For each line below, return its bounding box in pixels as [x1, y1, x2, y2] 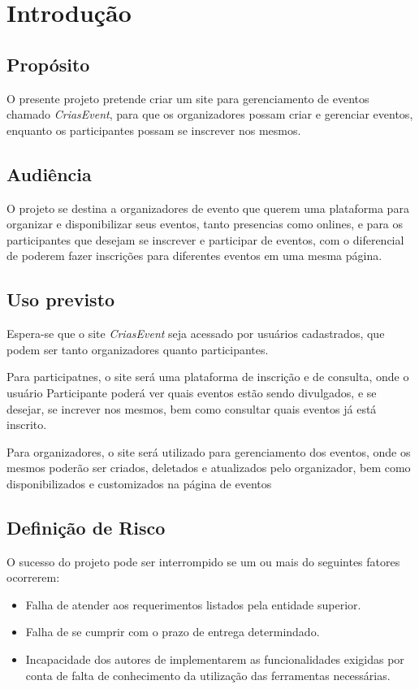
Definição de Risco [6, 514, 166, 539]
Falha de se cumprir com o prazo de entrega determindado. [25, 623, 320, 640]
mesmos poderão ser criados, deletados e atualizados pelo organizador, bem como [6, 459, 411, 476]
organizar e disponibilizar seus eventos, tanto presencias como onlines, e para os [6, 215, 404, 232]
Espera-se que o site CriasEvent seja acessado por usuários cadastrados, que [6, 325, 385, 342]
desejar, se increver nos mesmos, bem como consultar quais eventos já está [6, 400, 377, 417]
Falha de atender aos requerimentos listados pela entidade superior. [25, 596, 361, 613]
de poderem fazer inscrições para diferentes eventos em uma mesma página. [6, 247, 382, 264]
